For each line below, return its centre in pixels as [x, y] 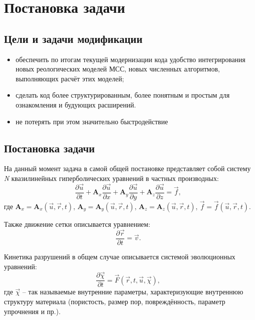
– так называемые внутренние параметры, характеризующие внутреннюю [133, 292]
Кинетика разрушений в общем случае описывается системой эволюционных [120, 256]
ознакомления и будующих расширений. [76, 104]
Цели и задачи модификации [73, 38]
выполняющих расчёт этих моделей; [70, 78]
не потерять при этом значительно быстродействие [92, 121]
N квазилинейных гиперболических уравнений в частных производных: [111, 178]
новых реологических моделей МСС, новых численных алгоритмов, [118, 69]
